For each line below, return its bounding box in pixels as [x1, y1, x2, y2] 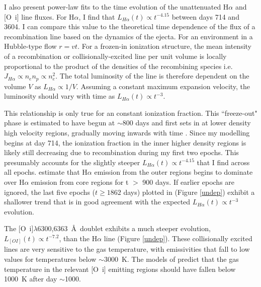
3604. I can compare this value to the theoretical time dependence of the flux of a [4, 21, 255, 32]
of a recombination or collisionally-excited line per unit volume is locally [4, 50, 227, 61]
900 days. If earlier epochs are [142, 176, 235, 187]
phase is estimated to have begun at [4, 117, 115, 128]
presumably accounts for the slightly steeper [4, 157, 140, 167]
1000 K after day [4, 273, 57, 284]
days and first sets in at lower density [135, 117, 251, 128]
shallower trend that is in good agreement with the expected [4, 196, 191, 207]
